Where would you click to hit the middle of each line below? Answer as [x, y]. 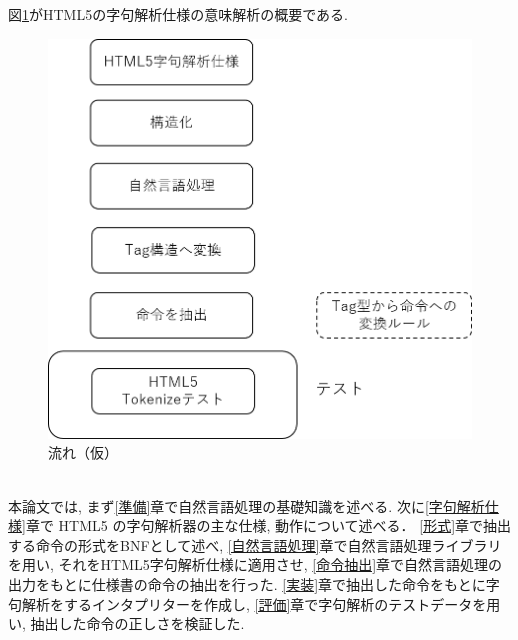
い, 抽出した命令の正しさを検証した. [126, 623]
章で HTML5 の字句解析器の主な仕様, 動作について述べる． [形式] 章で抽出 [268, 525]
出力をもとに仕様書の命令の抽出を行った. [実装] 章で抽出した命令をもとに [247, 584]
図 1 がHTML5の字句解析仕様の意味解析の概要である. [178, 14]
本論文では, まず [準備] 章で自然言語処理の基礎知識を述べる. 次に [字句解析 [246, 505]
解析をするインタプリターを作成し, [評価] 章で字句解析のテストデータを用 [261, 603]
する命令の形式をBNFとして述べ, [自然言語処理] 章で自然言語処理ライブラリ [255, 544]
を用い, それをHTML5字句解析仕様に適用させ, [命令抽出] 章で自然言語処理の [255, 564]
